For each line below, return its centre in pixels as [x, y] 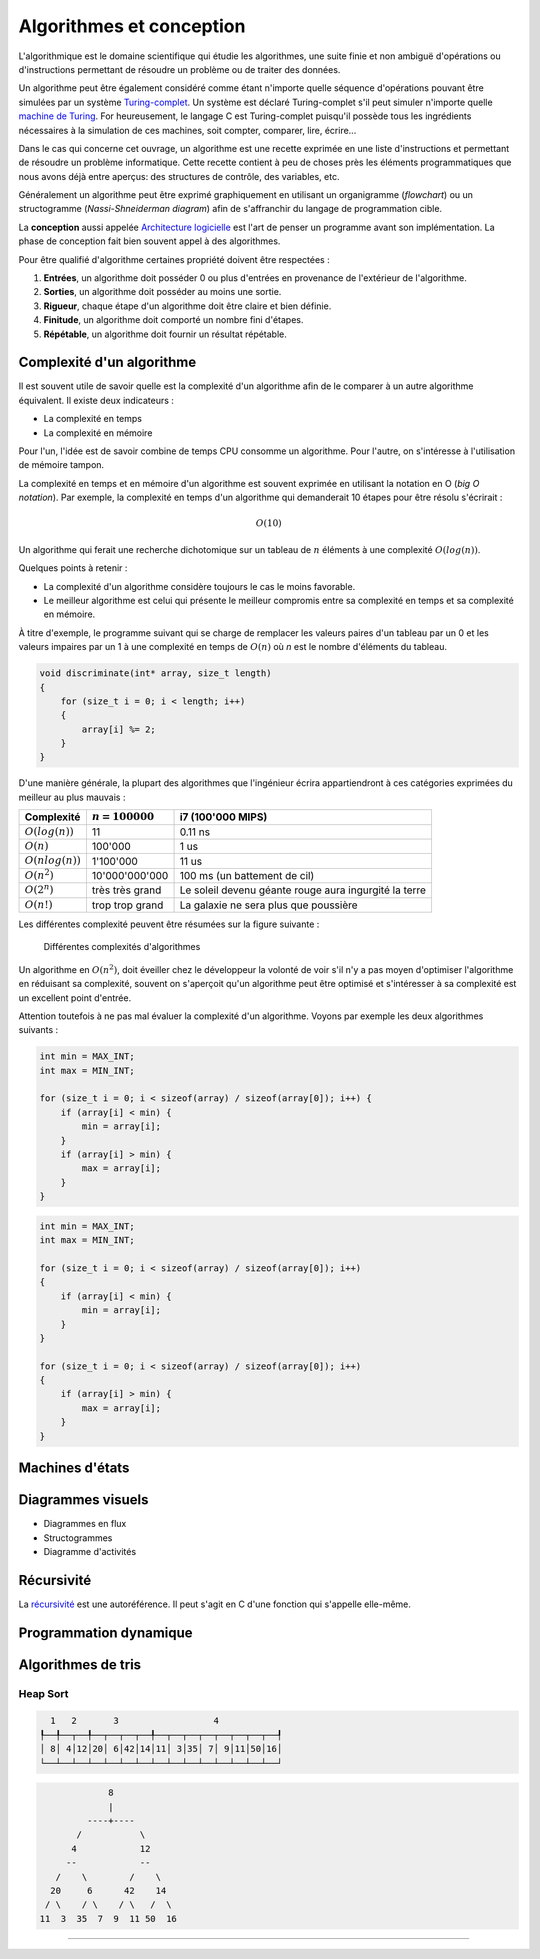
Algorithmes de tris [80, 1664]
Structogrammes [78, 1537]
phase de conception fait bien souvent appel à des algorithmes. [149, 241]
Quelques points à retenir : [73, 568]
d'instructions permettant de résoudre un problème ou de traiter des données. [179, 69]
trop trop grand [127, 905]
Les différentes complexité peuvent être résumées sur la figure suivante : [169, 924]
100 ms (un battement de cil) [247, 875]
